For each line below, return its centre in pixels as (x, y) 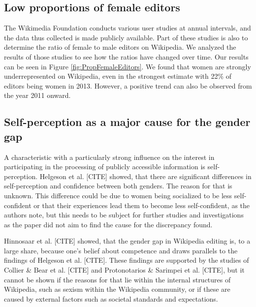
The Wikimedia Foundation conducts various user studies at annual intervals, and (128, 28)
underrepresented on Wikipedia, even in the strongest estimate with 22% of (118, 76)
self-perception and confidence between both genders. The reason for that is (118, 186)
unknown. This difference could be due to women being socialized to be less (118, 195)
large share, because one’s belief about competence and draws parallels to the (121, 250)
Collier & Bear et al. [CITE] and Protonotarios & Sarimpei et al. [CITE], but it (124, 270)
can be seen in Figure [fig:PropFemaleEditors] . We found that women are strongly (128, 66)
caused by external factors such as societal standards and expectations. (111, 298)
